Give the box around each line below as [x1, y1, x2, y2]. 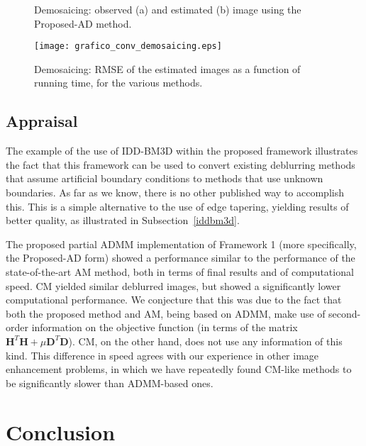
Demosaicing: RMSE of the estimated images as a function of [34, 61, 301, 76]
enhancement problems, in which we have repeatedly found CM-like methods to [6, 362, 352, 377]
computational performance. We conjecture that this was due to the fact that [6, 292, 342, 307]
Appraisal [6, 110, 78, 132]
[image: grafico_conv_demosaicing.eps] [34, 41, 222, 52]
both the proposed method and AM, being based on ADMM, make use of [6, 306, 326, 320]
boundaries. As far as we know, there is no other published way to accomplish [6, 185, 344, 200]
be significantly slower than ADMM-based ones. [6, 375, 213, 390]
